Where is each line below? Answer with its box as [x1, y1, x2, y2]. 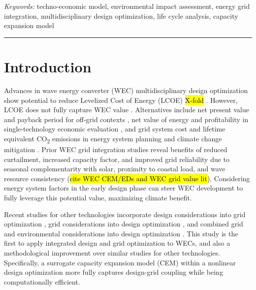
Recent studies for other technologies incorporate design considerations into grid [4, 209, 246, 219]
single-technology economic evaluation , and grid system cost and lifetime [4, 124, 225, 134]
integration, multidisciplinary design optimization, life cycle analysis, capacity [4, 10, 238, 21]
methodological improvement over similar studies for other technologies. [4, 247, 221, 258]
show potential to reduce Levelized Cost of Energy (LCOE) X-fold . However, [4, 95, 238, 105]
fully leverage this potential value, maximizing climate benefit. [4, 192, 192, 202]
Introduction [4, 56, 92, 76]
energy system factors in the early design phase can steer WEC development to [4, 183, 243, 193]
